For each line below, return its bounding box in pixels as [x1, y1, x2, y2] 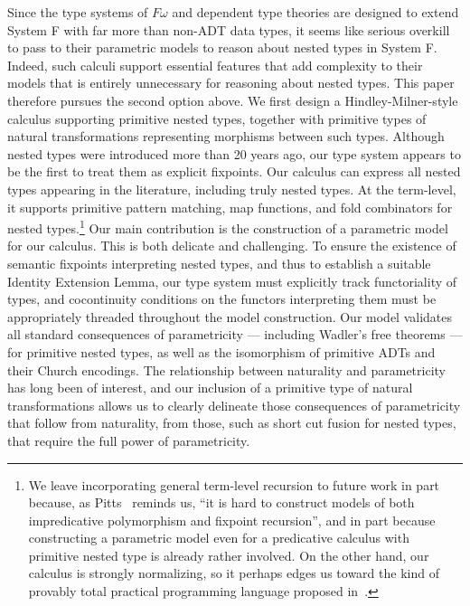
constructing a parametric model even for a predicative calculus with [28, 528, 409, 547]
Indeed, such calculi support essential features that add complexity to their [7, 55, 423, 74]
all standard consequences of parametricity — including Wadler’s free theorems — [7, 325, 463, 344]
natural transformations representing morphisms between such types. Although [7, 127, 445, 146]
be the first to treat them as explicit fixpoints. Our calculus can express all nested [7, 162, 461, 181]
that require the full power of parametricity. [7, 431, 250, 450]
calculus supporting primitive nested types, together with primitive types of [7, 109, 427, 128]
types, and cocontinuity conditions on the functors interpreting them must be [7, 289, 437, 308]
